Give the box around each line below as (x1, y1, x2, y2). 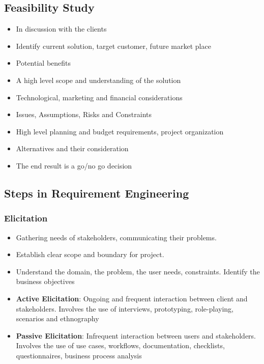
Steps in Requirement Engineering (4, 185, 189, 201)
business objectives (16, 276, 75, 287)
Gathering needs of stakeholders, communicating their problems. (16, 232, 217, 242)
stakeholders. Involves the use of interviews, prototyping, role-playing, (16, 303, 233, 314)
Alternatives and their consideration (16, 143, 129, 154)
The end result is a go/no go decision (16, 160, 132, 171)
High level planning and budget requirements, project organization (16, 126, 224, 136)
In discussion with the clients (16, 23, 107, 34)
